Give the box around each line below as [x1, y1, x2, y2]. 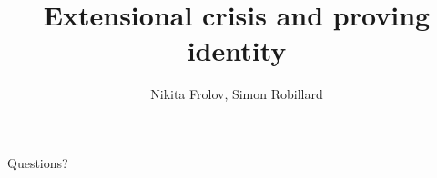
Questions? [7, 153, 68, 172]
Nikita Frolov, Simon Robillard [150, 84, 323, 104]
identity [187, 32, 287, 69]
